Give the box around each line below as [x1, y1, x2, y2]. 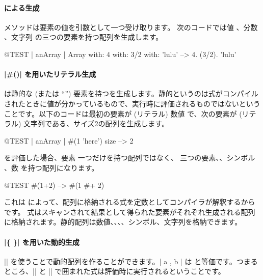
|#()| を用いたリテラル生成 [4, 69, 96, 79]
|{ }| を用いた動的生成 [4, 236, 80, 247]
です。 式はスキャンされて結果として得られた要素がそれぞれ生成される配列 [4, 206, 255, 217]
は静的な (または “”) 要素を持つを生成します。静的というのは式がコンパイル [4, 88, 258, 99]
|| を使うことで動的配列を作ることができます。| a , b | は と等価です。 [4, 256, 236, 266]
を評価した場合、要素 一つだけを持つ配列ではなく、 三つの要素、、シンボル [4, 152, 255, 163]
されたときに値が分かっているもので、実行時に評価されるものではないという [4, 98, 260, 108]
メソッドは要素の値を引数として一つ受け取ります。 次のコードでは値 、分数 [4, 21, 258, 32]
